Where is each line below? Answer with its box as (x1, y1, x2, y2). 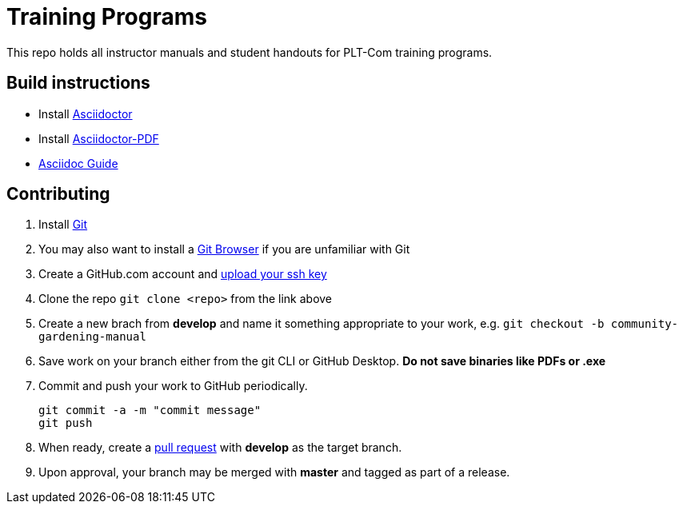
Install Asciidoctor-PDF (38, 131, 159, 145)
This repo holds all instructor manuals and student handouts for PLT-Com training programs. (6, 45, 493, 59)
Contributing (6, 184, 110, 205)
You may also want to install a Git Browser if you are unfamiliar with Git (38, 242, 410, 257)
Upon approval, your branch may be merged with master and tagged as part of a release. (38, 465, 510, 480)
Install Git (38, 217, 88, 232)
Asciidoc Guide (38, 156, 118, 170)
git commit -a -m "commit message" (38, 404, 262, 417)
